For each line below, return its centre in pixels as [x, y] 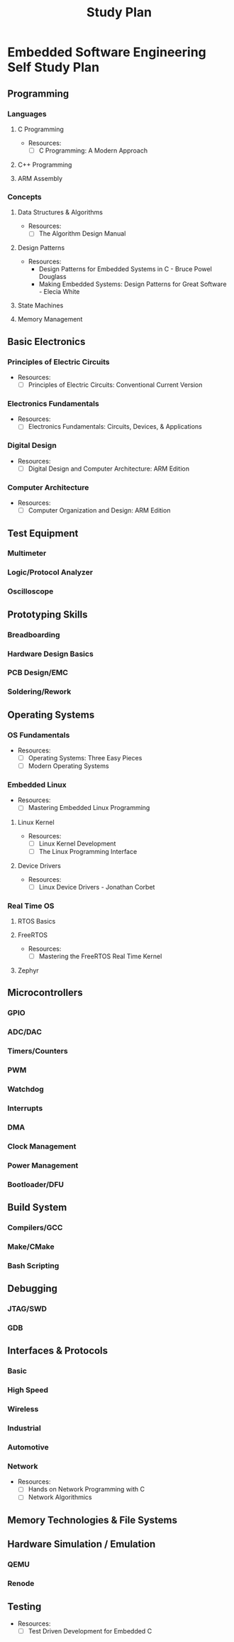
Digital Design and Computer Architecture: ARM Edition [109, 469]
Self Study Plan [54, 67]
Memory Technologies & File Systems [93, 1520]
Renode [21, 1584]
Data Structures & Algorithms [60, 212]
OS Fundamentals [39, 735]
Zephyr [28, 970]
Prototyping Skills [48, 614]
